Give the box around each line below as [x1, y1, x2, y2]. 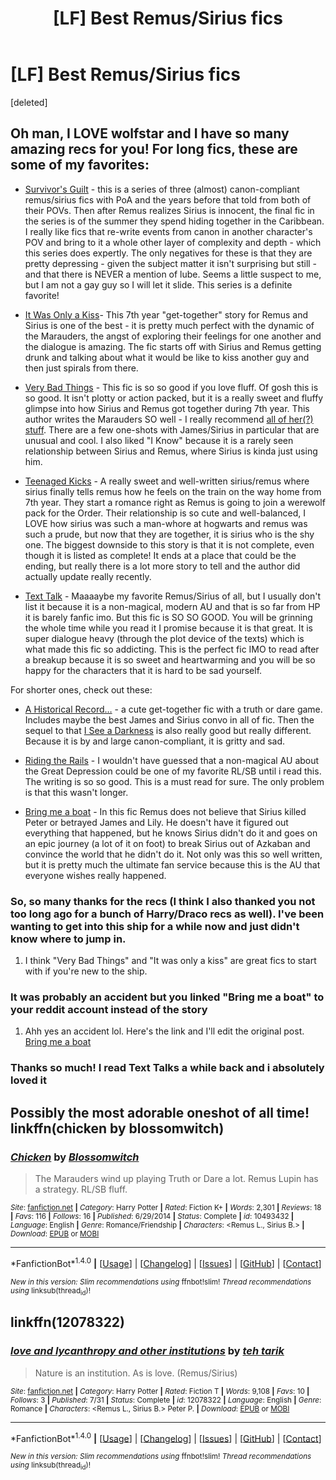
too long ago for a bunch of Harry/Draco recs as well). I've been [10, 907, 325, 921]
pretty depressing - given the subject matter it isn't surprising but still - [24, 257, 318, 269]
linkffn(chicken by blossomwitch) [10, 1120, 225, 1137]
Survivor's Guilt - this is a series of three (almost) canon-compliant [24, 183, 300, 195]
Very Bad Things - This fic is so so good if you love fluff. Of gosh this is [24, 381, 319, 393]
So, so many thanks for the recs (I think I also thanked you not [10, 894, 316, 908]
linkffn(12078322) [10, 1314, 126, 1331]
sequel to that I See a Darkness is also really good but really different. [24, 724, 312, 736]
